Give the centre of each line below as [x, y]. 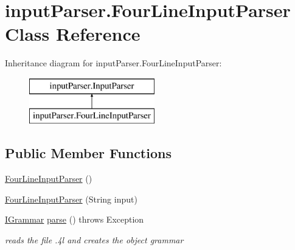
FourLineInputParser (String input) [71, 199]
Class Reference [73, 34]
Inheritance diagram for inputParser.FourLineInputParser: [113, 63]
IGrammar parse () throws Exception [75, 219]
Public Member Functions [88, 153]
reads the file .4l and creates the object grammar [94, 240]
